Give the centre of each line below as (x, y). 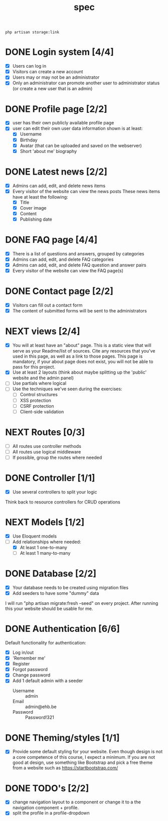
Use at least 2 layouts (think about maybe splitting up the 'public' (79, 372)
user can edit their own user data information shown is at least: (77, 128)
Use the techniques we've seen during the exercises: (67, 389)
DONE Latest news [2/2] (56, 172)
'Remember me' (29, 658)
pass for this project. (34, 367)
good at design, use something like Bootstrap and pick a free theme (82, 763)
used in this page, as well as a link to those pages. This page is (77, 356)
